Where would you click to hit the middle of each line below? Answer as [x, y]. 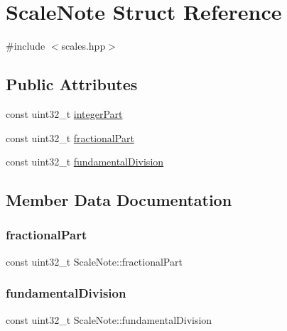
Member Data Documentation [119, 200]
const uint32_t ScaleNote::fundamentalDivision [109, 319]
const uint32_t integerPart [64, 113]
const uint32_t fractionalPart [70, 137]
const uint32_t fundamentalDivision [85, 162]
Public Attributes [72, 84]
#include [26, 46]
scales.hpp [83, 46]
